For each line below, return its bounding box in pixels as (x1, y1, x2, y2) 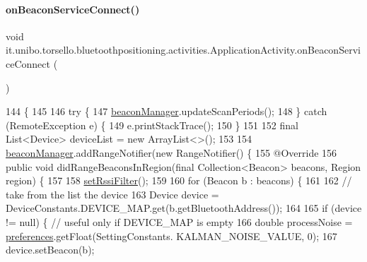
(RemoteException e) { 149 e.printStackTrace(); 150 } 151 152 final (6, 117, 298, 132)
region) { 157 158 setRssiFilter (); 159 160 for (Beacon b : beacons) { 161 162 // (6, 173, 352, 188)
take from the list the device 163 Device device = (6, 186, 219, 201)
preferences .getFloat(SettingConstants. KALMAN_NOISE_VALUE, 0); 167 (6, 228, 337, 243)
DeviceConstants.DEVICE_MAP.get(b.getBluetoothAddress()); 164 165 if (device (6, 201, 362, 215)
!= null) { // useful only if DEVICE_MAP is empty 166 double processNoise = (6, 214, 353, 229)
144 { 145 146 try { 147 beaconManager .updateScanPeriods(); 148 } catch (6, 104, 327, 119)
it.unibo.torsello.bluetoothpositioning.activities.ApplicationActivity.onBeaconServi (6, 42, 361, 57)
